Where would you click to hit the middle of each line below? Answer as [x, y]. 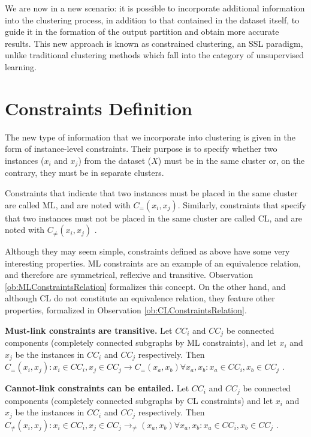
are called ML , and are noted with [68, 204]
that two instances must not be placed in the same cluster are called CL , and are [154, 218]
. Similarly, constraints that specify [242, 204]
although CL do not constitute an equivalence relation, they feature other [140, 298]
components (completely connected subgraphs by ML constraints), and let [141, 342]
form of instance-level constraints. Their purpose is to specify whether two [141, 149]
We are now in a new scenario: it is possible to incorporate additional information [155, 8]
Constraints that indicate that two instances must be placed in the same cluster [151, 192]
